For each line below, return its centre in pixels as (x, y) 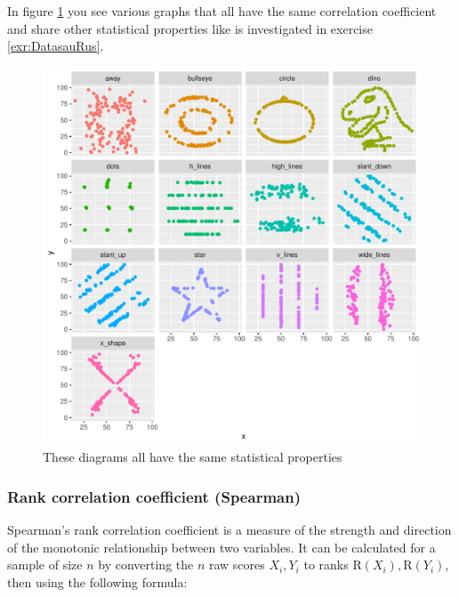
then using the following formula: (97, 581)
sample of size (45, 565)
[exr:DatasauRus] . (56, 46)
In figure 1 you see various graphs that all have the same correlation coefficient (222, 11)
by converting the (146, 565)
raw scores (237, 565)
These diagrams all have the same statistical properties (193, 457)
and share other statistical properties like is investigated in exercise (190, 28)
